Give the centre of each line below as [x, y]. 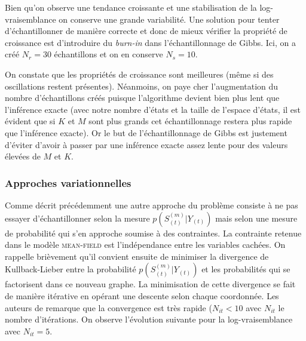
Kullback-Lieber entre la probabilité [71, 269]
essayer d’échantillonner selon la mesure [77, 218]
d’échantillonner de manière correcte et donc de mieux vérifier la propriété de [146, 31]
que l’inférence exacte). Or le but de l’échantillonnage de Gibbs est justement [146, 132]
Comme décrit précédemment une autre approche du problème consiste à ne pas [152, 205]
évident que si [30, 121]
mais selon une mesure [256, 218]
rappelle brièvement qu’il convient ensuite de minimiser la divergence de [137, 256]
